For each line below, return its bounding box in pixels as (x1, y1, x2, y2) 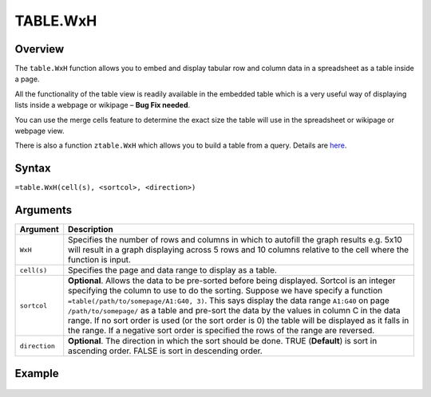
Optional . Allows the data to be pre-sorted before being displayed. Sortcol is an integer (68, 275, 396, 286)
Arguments (14, 203, 73, 217)
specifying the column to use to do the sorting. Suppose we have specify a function (68, 285, 383, 297)
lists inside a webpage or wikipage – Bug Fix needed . (14, 100, 191, 110)
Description (68, 224, 113, 235)
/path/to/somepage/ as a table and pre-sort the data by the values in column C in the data (68, 305, 401, 316)
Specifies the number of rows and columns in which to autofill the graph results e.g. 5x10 (68, 234, 402, 246)
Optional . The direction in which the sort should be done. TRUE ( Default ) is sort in (68, 336, 378, 347)
